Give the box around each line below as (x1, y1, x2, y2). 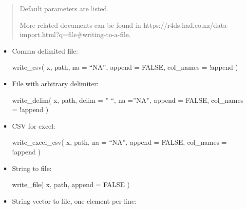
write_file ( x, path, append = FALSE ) (12, 179, 130, 190)
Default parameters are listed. (19, 3, 109, 13)
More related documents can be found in (19, 19, 141, 30)
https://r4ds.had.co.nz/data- (143, 19, 229, 30)
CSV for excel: (12, 120, 56, 131)
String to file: (12, 163, 52, 173)
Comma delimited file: (12, 45, 78, 56)
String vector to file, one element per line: (12, 195, 137, 206)
